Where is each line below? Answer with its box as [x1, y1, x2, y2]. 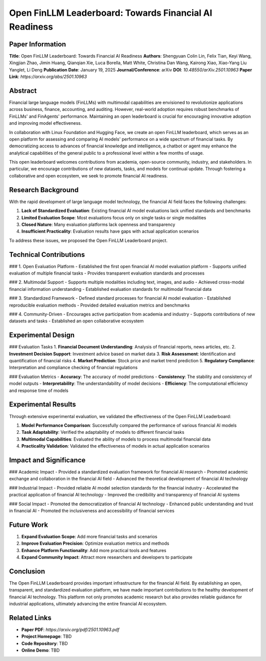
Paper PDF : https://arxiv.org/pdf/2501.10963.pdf [21, 626, 120, 632]
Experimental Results [9, 400, 76, 409]
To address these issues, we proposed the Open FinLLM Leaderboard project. [9, 237, 167, 244]
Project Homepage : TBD [21, 633, 72, 639]
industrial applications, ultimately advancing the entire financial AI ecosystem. [9, 601, 167, 607]
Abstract [9, 86, 37, 95]
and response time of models [9, 387, 68, 393]
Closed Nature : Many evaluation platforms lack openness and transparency [21, 221, 175, 227]
